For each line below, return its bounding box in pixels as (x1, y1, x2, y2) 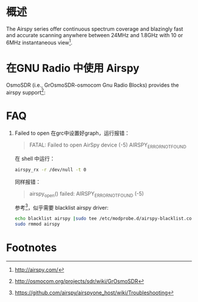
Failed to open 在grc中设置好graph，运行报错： (14, 129, 130, 137)
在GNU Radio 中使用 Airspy (6, 61, 140, 74)
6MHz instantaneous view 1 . (6, 38, 72, 46)
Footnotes (6, 241, 57, 255)
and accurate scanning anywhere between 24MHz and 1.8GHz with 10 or (6, 31, 183, 38)
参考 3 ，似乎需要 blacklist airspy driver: (14, 203, 109, 211)
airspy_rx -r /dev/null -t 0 (14, 167, 87, 173)
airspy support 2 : (6, 87, 46, 96)
